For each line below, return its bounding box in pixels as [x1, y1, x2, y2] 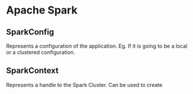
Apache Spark [6, 4, 78, 17]
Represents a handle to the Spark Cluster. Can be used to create [6, 81, 163, 88]
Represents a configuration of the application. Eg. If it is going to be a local [6, 42, 188, 49]
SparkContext [6, 66, 59, 76]
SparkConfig [6, 27, 54, 37]
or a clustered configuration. [6, 49, 76, 56]
